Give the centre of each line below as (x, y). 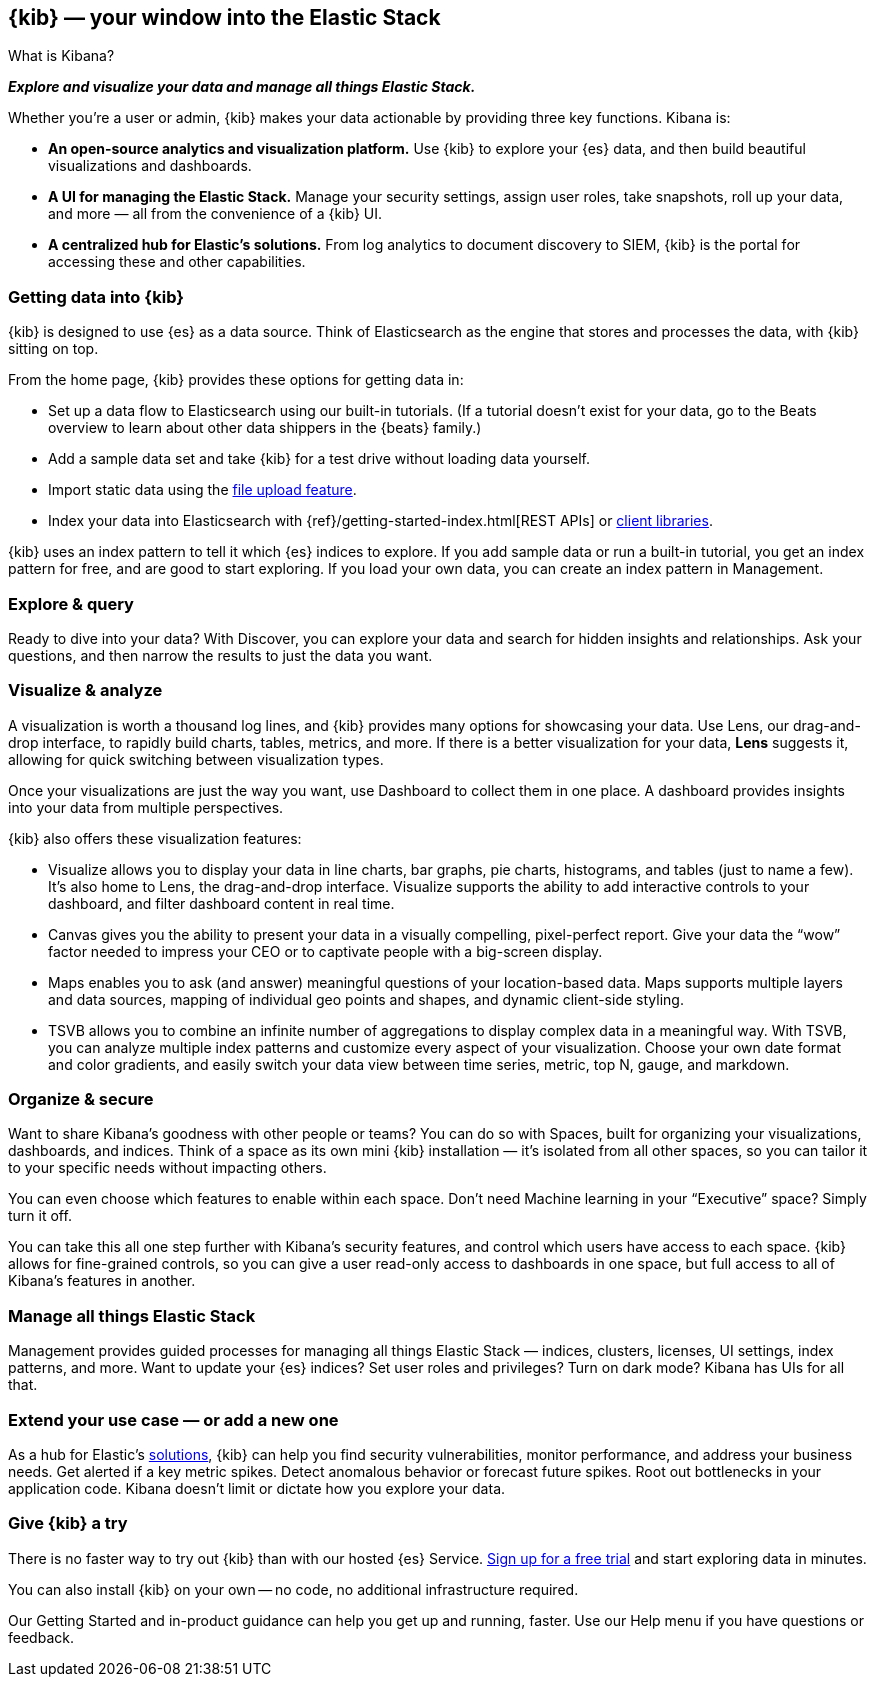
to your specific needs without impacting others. (167, 1168)
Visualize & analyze (85, 690)
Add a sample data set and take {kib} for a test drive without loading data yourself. (319, 459)
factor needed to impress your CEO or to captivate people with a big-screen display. (325, 951)
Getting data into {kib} (96, 296)
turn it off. (40, 1216)
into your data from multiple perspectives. (146, 807)
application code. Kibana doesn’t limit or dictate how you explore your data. (257, 1488)
